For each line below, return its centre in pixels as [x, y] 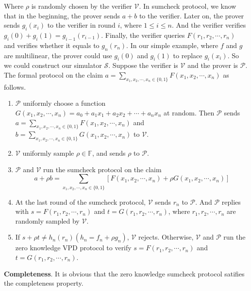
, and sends [109, 153]
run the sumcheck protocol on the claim [102, 169]
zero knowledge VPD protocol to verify [73, 248]
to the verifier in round [81, 25]
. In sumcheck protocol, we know [188, 6]
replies [231, 202]
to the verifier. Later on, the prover [192, 15]
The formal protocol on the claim [53, 74]
